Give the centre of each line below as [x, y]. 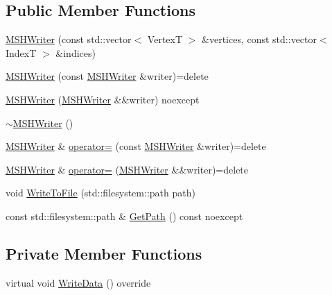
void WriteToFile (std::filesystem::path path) [101, 193]
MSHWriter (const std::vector [69, 39]
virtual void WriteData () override [78, 282]
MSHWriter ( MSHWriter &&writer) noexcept [103, 99]
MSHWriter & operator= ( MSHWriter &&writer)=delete [127, 169]
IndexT [21, 52]
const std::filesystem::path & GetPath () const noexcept [124, 216]
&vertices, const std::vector [259, 39]
